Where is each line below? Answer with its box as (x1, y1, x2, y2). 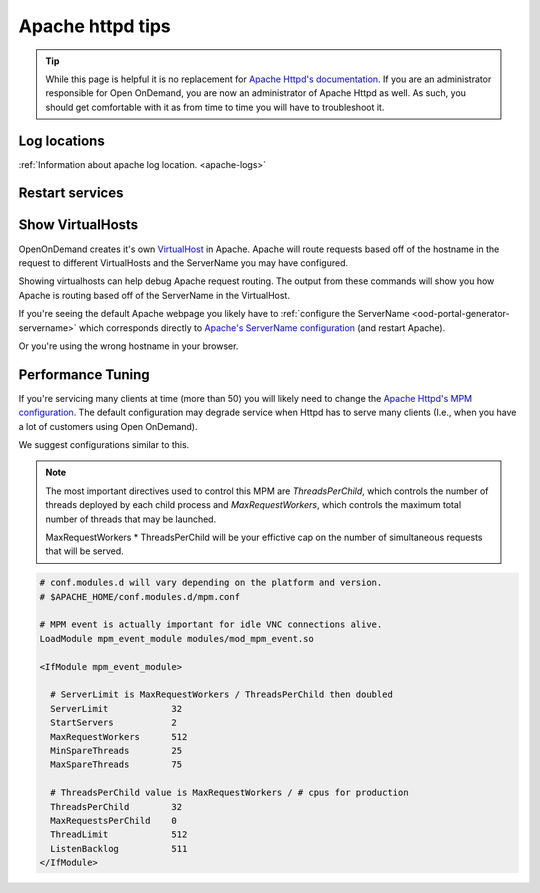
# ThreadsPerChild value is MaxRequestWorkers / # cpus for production (50, 787, 409, 799)
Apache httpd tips (18, 15, 172, 37)
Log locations (18, 132, 105, 149)
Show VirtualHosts (18, 216, 139, 234)
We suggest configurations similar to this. (18, 438, 190, 450)
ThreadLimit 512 (50, 829, 188, 840)
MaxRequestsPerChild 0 (50, 815, 177, 826)
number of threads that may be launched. (45, 513, 217, 525)
